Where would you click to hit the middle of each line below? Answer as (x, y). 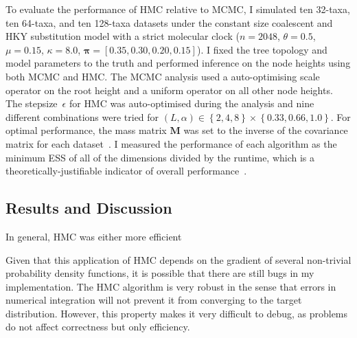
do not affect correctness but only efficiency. (98, 327)
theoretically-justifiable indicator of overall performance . (126, 171)
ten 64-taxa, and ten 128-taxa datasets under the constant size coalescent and (169, 22)
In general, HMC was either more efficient (94, 236)
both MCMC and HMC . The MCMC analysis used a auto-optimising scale (163, 76)
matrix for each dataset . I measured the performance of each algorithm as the (171, 143)
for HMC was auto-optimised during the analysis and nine (192, 103)
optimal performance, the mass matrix (86, 130)
